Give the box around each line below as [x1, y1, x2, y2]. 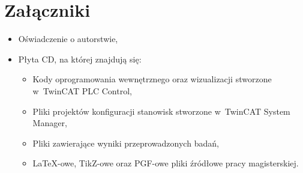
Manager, [32, 117, 67, 129]
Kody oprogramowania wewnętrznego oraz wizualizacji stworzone [32, 73, 272, 85]
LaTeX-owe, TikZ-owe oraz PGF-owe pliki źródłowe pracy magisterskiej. [32, 157, 299, 169]
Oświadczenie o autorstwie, [18, 32, 118, 45]
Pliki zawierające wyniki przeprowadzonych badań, [32, 136, 219, 149]
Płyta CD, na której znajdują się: [18, 52, 142, 65]
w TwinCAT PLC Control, [32, 84, 132, 97]
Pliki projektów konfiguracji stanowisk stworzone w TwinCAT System [32, 105, 290, 117]
